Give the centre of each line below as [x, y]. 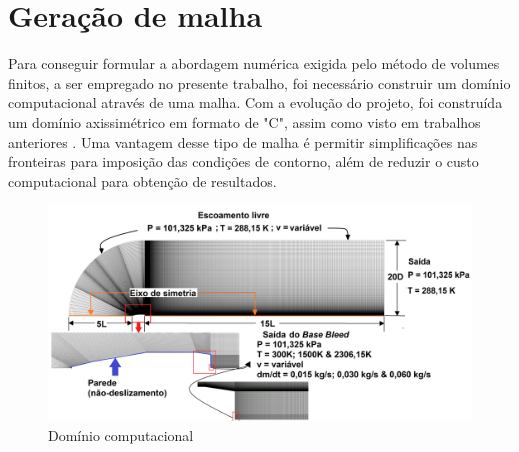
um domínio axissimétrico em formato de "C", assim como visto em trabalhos [244, 121]
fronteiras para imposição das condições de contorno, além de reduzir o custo [243, 161]
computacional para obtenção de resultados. [142, 180]
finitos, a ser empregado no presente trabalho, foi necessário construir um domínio [259, 82]
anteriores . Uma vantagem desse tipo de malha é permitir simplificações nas [243, 141]
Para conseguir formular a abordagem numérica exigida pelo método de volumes [254, 63]
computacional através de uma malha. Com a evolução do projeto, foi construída [255, 102]
